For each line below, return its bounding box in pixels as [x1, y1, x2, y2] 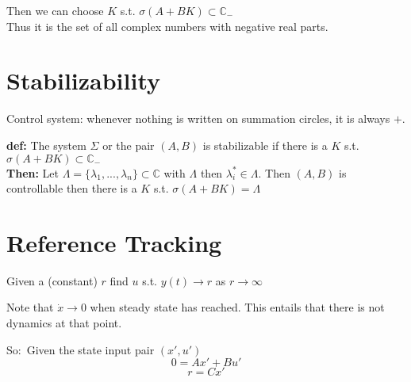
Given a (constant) [6, 272, 98, 288]
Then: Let [6, 164, 60, 181]
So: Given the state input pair [6, 341, 155, 357]
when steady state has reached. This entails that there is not [90, 299, 385, 315]
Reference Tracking [6, 226, 222, 258]
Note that [6, 299, 54, 315]
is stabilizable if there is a [202, 136, 328, 153]
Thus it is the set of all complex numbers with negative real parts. [6, 17, 328, 34]
